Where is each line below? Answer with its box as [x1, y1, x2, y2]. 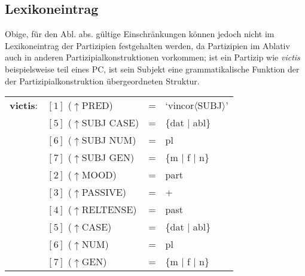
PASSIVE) [81, 185, 127, 199]
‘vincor [165, 98, 194, 113]
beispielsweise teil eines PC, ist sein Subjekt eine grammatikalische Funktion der [5, 62, 300, 75]
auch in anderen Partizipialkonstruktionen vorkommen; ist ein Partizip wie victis [5, 51, 300, 63]
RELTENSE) [81, 202, 137, 217]
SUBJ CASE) [81, 116, 139, 130]
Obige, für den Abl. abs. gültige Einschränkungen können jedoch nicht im [5, 28, 274, 40]
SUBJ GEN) [81, 150, 135, 165]
